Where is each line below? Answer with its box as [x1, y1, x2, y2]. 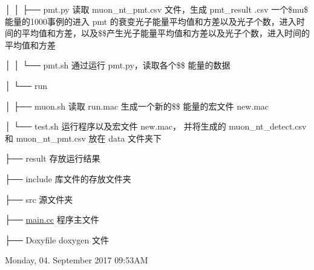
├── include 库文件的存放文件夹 [5, 172, 131, 185]
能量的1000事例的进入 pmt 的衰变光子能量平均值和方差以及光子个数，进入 [5, 15, 296, 27]
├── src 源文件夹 [5, 193, 73, 205]
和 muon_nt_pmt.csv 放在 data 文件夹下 [5, 131, 162, 144]
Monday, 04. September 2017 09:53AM [5, 254, 148, 266]
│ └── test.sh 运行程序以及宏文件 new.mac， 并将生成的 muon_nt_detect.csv [5, 120, 307, 133]
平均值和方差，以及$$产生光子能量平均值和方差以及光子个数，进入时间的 [21, 27, 310, 39]
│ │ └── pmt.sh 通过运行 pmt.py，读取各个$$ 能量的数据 [5, 59, 231, 71]
